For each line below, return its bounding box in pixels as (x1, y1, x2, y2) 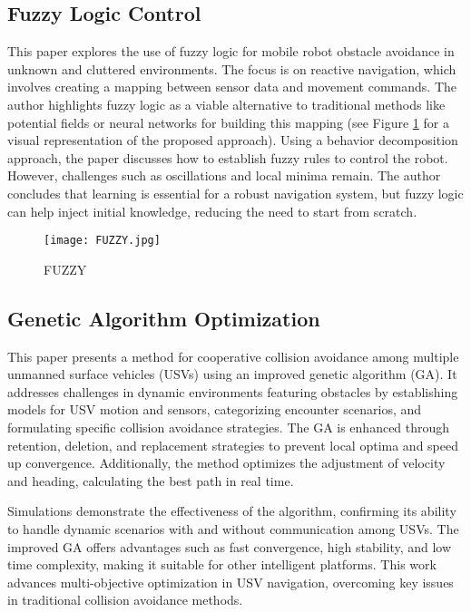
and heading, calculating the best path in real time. (7, 471, 294, 490)
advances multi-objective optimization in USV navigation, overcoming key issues (7, 572, 454, 591)
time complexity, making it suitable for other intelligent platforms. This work (7, 555, 437, 574)
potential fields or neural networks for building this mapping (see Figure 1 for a (7, 112, 449, 131)
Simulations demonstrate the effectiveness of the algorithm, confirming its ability (7, 501, 456, 520)
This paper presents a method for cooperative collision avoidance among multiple (7, 346, 459, 365)
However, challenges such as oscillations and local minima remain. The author (7, 166, 441, 185)
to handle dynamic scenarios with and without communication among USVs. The (7, 519, 459, 538)
